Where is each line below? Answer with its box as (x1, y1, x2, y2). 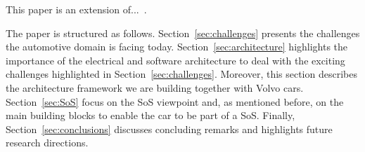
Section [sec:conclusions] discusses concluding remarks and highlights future (6, 121, 333, 136)
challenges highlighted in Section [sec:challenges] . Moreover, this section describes (6, 67, 357, 81)
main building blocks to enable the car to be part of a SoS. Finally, (6, 108, 295, 123)
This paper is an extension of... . (6, 2, 147, 16)
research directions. (6, 135, 89, 150)
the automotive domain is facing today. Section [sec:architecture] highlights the (6, 39, 348, 54)
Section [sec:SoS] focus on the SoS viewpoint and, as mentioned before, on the (6, 94, 344, 109)
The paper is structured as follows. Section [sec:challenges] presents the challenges (6, 25, 360, 40)
